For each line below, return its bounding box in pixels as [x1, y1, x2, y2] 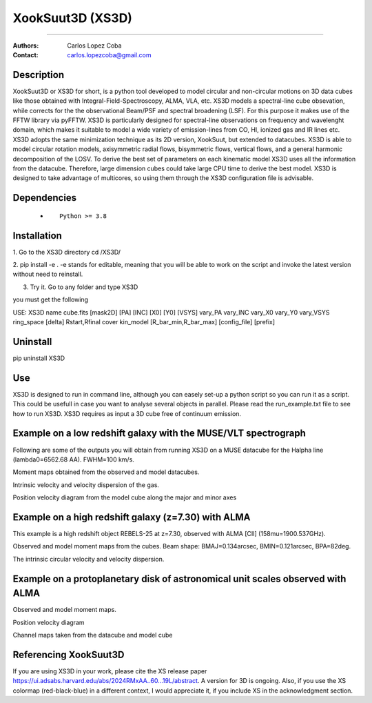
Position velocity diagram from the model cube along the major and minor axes [12, 493, 237, 502]
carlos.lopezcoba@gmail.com [67, 50, 152, 59]
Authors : [12, 41, 39, 50]
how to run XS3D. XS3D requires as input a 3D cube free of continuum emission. [12, 409, 241, 417]
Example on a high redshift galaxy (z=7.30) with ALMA [12, 511, 251, 523]
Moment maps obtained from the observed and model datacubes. [12, 468, 200, 476]
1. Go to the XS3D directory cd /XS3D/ [12, 248, 121, 256]
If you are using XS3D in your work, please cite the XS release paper [12, 666, 207, 675]
